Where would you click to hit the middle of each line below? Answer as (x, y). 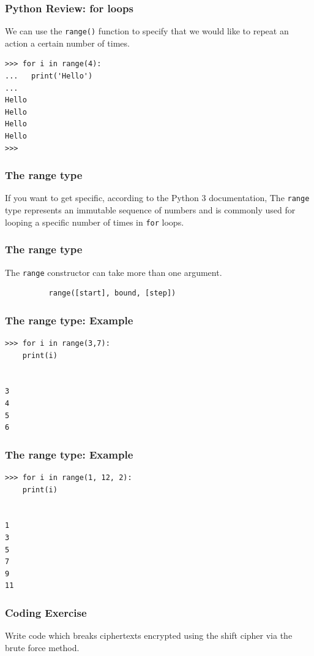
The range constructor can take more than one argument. (114, 272)
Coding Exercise (46, 612)
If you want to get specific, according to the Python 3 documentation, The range (157, 198)
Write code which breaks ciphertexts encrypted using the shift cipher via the (149, 635)
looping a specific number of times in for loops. (95, 222)
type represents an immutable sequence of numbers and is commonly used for (150, 210)
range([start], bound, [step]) (112, 293)
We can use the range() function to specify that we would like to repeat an (147, 31)
